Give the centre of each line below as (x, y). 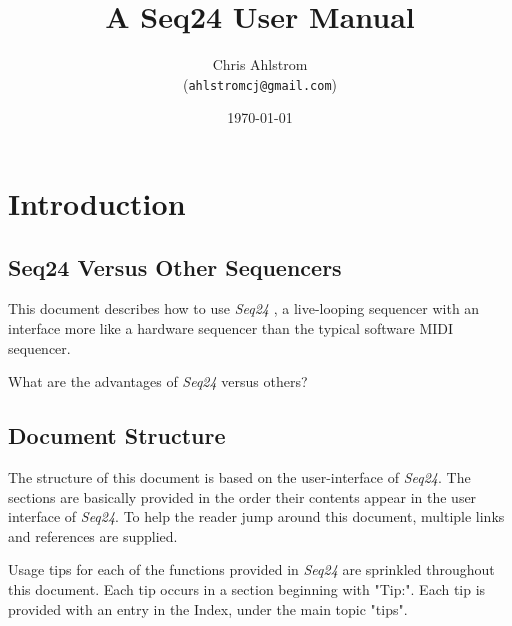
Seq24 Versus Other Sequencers (175, 266)
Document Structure (117, 435)
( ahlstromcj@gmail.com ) (260, 83)
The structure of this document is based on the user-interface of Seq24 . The (239, 476)
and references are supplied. (93, 535)
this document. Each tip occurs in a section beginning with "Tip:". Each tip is (247, 588)
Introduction (97, 202)
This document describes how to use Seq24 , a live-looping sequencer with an (244, 308)
